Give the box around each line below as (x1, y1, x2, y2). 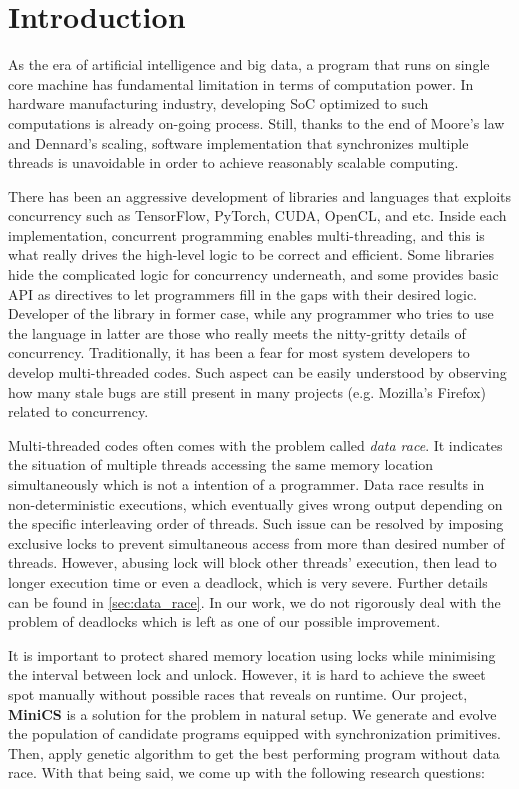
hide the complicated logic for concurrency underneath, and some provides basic (8, 264, 499, 285)
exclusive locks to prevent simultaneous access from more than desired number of (8, 532, 505, 553)
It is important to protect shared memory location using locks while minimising (8, 644, 496, 665)
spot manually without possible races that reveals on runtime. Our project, (8, 683, 468, 704)
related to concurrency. (8, 401, 149, 422)
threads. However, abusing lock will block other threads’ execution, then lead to (8, 552, 497, 573)
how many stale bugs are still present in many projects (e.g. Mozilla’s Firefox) (8, 381, 486, 402)
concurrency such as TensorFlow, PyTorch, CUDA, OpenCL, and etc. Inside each (8, 205, 507, 226)
